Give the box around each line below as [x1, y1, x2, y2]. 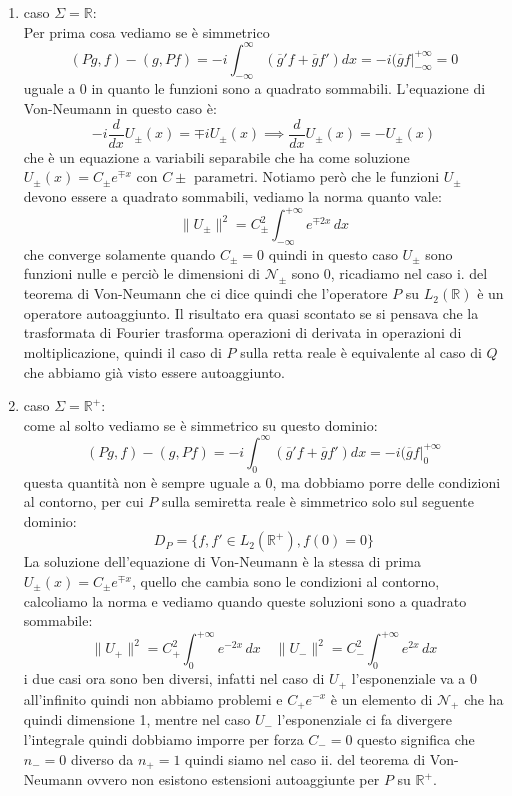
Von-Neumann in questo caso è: [23, 98, 217, 119]
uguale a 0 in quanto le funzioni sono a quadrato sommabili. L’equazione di [23, 78, 486, 99]
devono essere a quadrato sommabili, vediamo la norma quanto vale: [23, 185, 442, 206]
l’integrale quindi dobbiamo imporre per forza [23, 728, 304, 749]
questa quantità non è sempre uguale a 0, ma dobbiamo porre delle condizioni [23, 471, 501, 492]
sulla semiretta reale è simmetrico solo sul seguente [161, 491, 474, 512]
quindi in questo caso [268, 243, 398, 264]
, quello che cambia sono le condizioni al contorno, [131, 571, 440, 592]
